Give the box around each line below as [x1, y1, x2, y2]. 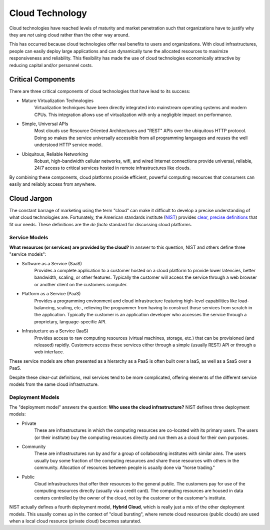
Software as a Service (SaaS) [21, 260, 82, 266]
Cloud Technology [9, 8, 87, 19]
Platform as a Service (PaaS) [21, 291, 81, 297]
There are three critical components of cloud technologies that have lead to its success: [9, 88, 190, 95]
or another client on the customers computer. [34, 281, 127, 287]
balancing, [34, 305, 56, 311]
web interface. [34, 349, 64, 355]
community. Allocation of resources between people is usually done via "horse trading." [34, 464, 215, 470]
